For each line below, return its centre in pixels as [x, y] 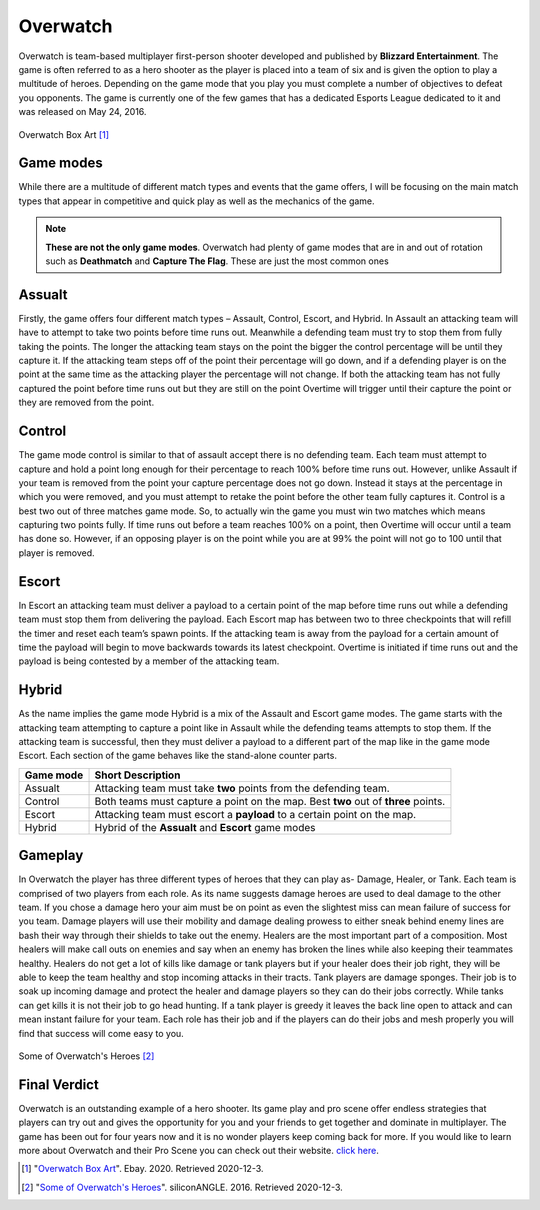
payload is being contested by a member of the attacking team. [149, 661]
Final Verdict [58, 1084]
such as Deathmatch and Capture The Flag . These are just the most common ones [217, 261]
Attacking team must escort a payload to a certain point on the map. [255, 814]
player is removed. [56, 552]
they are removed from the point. [86, 402]
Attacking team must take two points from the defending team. [242, 788]
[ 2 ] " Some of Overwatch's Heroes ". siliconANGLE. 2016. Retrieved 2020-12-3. [182, 1187]
